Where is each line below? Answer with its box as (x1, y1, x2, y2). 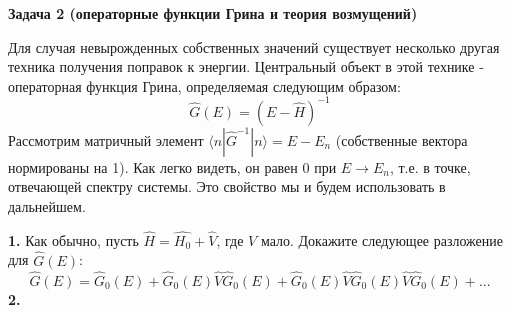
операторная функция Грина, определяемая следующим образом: (8, 75, 401, 96)
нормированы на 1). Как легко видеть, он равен (8, 156, 298, 177)
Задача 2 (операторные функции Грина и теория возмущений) (8, 3, 418, 23)
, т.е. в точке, (389, 156, 471, 177)
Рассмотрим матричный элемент (8, 129, 204, 150)
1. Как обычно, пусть (8, 229, 139, 250)
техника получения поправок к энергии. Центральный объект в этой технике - (8, 56, 484, 77)
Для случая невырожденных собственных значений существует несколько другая (8, 36, 500, 57)
